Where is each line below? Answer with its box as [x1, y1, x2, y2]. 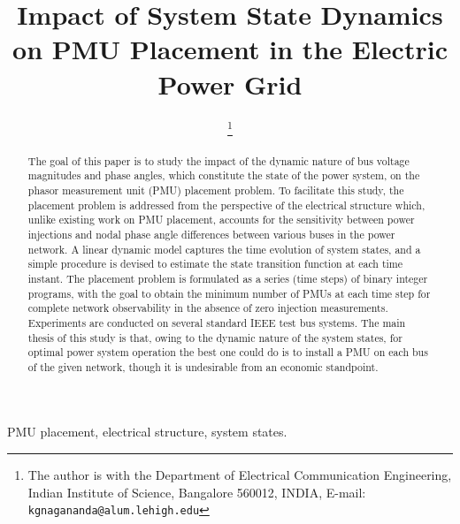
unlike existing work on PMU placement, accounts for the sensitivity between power [27, 212, 415, 227]
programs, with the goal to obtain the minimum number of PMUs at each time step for [27, 285, 431, 300]
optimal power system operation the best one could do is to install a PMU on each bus [27, 345, 428, 360]
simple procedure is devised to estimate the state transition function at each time [27, 256, 403, 271]
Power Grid [157, 65, 303, 102]
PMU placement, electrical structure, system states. [7, 422, 287, 441]
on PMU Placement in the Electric [12, 31, 448, 67]
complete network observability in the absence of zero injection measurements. [27, 300, 388, 315]
